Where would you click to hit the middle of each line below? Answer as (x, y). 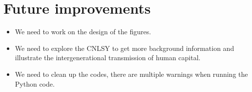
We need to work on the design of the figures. (83, 32)
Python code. (35, 83)
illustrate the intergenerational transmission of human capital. (108, 57)
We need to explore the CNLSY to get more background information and (125, 48)
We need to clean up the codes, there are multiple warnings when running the (131, 74)
